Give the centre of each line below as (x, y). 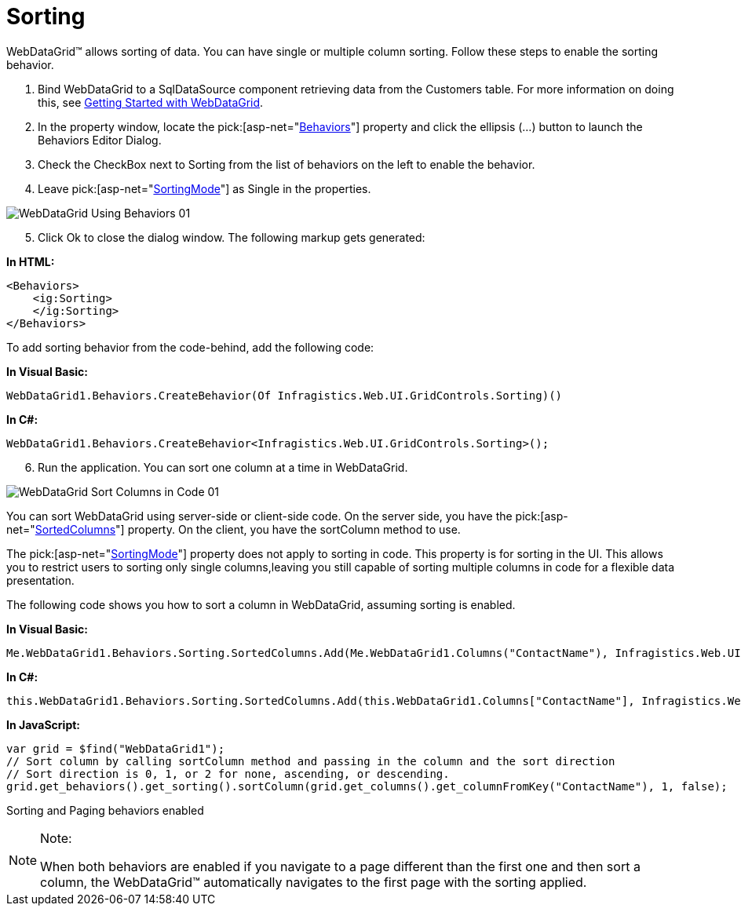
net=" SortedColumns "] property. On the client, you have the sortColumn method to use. (234, 529)
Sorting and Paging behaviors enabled (105, 810)
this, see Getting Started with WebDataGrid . (151, 102)
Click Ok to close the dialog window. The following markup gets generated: (232, 237)
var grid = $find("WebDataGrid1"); (116, 748)
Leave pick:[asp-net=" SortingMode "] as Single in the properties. (204, 188)
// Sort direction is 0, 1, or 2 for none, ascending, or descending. (228, 773)
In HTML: (31, 261)
